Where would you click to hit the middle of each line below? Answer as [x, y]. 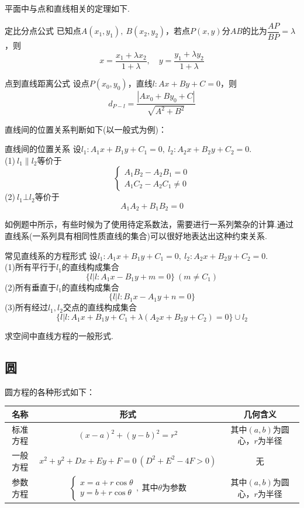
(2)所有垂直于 [30, 287]
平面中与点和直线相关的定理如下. [67, 8]
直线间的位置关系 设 [43, 149]
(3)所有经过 [26, 307]
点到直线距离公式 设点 [47, 83]
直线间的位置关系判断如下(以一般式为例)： [86, 129]
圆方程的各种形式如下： [50, 391]
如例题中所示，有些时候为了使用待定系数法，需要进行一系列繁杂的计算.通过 [149, 224]
